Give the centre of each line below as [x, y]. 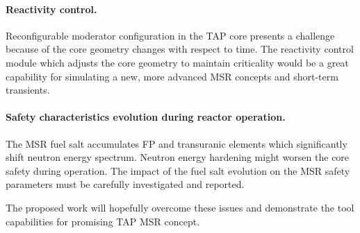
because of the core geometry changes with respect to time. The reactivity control [180, 49]
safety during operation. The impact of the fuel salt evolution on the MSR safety [178, 170]
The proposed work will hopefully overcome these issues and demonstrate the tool [180, 207]
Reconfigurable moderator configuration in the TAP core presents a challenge [170, 35]
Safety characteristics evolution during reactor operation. [146, 117]
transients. [28, 90]
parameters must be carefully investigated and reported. [125, 184]
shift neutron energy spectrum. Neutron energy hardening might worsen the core [178, 157]
